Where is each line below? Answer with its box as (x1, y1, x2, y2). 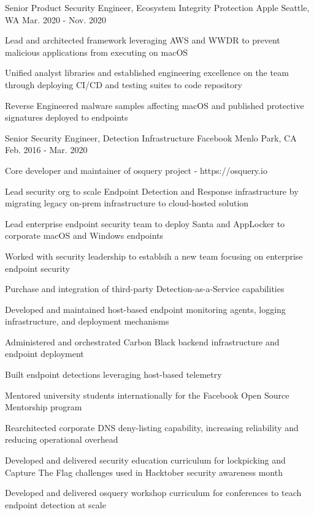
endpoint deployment (5, 347, 84, 360)
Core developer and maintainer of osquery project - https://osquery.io (5, 164, 267, 176)
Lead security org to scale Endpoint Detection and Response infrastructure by (5, 184, 299, 197)
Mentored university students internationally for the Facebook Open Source (5, 388, 289, 401)
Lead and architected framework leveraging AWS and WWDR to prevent (5, 34, 280, 47)
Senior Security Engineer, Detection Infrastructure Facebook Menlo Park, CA (5, 131, 297, 144)
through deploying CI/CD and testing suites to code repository (5, 78, 242, 91)
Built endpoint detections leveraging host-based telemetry (5, 368, 222, 381)
